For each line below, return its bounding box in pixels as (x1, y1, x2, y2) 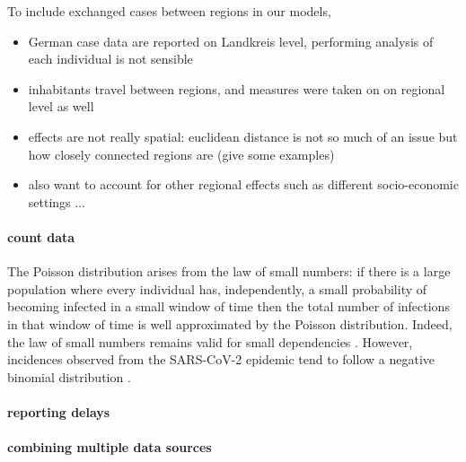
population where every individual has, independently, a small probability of (7, 279, 427, 298)
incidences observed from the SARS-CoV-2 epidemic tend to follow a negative (7, 350, 435, 369)
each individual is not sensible (28, 49, 193, 68)
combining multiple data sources (7, 438, 212, 457)
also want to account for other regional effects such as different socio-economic (28, 175, 459, 194)
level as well (28, 97, 94, 116)
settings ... (28, 192, 85, 211)
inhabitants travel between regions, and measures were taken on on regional (28, 79, 445, 98)
